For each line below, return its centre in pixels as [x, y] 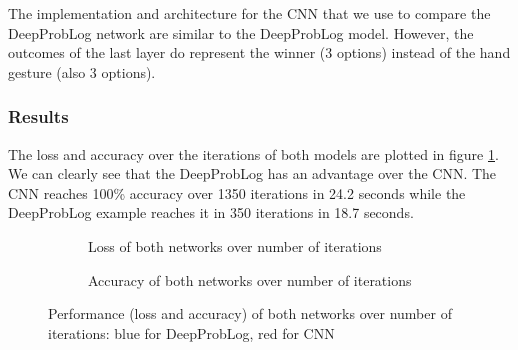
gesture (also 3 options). [82, 71]
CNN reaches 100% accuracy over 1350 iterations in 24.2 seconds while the [237, 192]
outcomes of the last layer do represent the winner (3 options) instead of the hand [259, 52]
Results [38, 116]
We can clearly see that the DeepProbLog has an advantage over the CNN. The [252, 173]
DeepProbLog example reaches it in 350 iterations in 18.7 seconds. [211, 212]
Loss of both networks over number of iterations [235, 245]
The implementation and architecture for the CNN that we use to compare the [249, 13]
